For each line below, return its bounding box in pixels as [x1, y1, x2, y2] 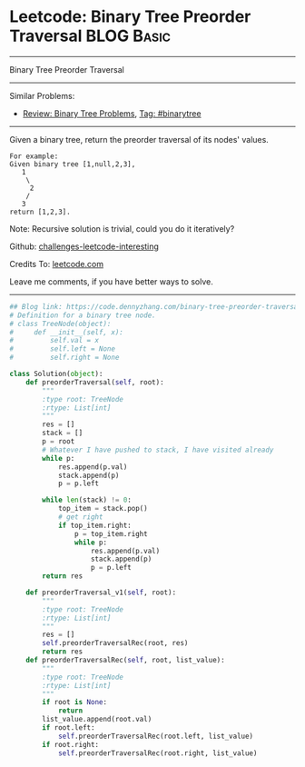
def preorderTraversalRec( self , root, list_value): [25, 656, 225, 665]
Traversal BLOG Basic [9, 25, 171, 46]
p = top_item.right [74, 529, 148, 538]
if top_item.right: [57, 521, 132, 530]
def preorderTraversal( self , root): [25, 377, 165, 387]
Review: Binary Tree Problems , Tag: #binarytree [22, 107, 202, 119]
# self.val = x [9, 336, 100, 345]
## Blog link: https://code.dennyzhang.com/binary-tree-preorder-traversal [9, 302, 302, 311]
